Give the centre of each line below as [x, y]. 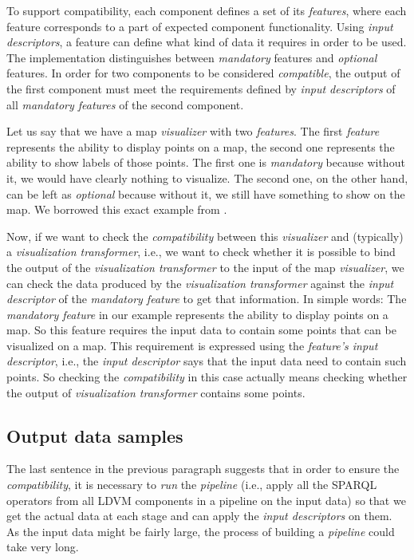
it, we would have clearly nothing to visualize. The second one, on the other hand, [207, 177]
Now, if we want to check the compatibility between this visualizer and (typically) [205, 236]
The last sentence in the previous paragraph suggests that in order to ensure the [203, 469]
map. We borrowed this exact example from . [117, 209]
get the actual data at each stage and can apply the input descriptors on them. [199, 516]
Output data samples [95, 435]
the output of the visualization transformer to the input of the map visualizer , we [205, 267]
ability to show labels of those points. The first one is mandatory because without [206, 162]
